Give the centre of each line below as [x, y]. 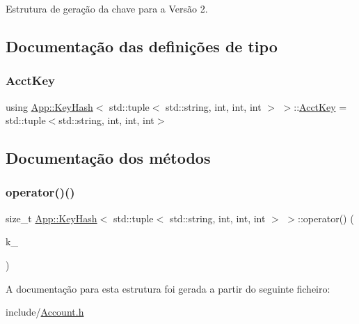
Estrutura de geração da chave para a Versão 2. [107, 8]
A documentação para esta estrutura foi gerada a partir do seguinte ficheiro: [168, 288]
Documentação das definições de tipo [142, 46]
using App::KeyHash [49, 106]
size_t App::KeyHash [51, 218]
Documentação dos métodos [108, 158]
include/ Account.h [45, 312]
